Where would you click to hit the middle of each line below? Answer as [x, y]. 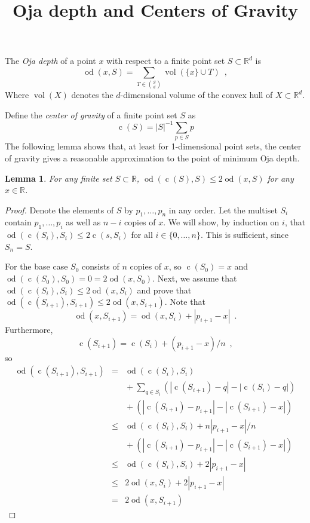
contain [18, 222]
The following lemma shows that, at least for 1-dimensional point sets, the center [153, 146]
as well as [83, 222]
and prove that [164, 290]
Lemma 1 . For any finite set [59, 178]
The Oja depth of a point [50, 61]
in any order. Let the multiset [223, 209]
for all [142, 235]
